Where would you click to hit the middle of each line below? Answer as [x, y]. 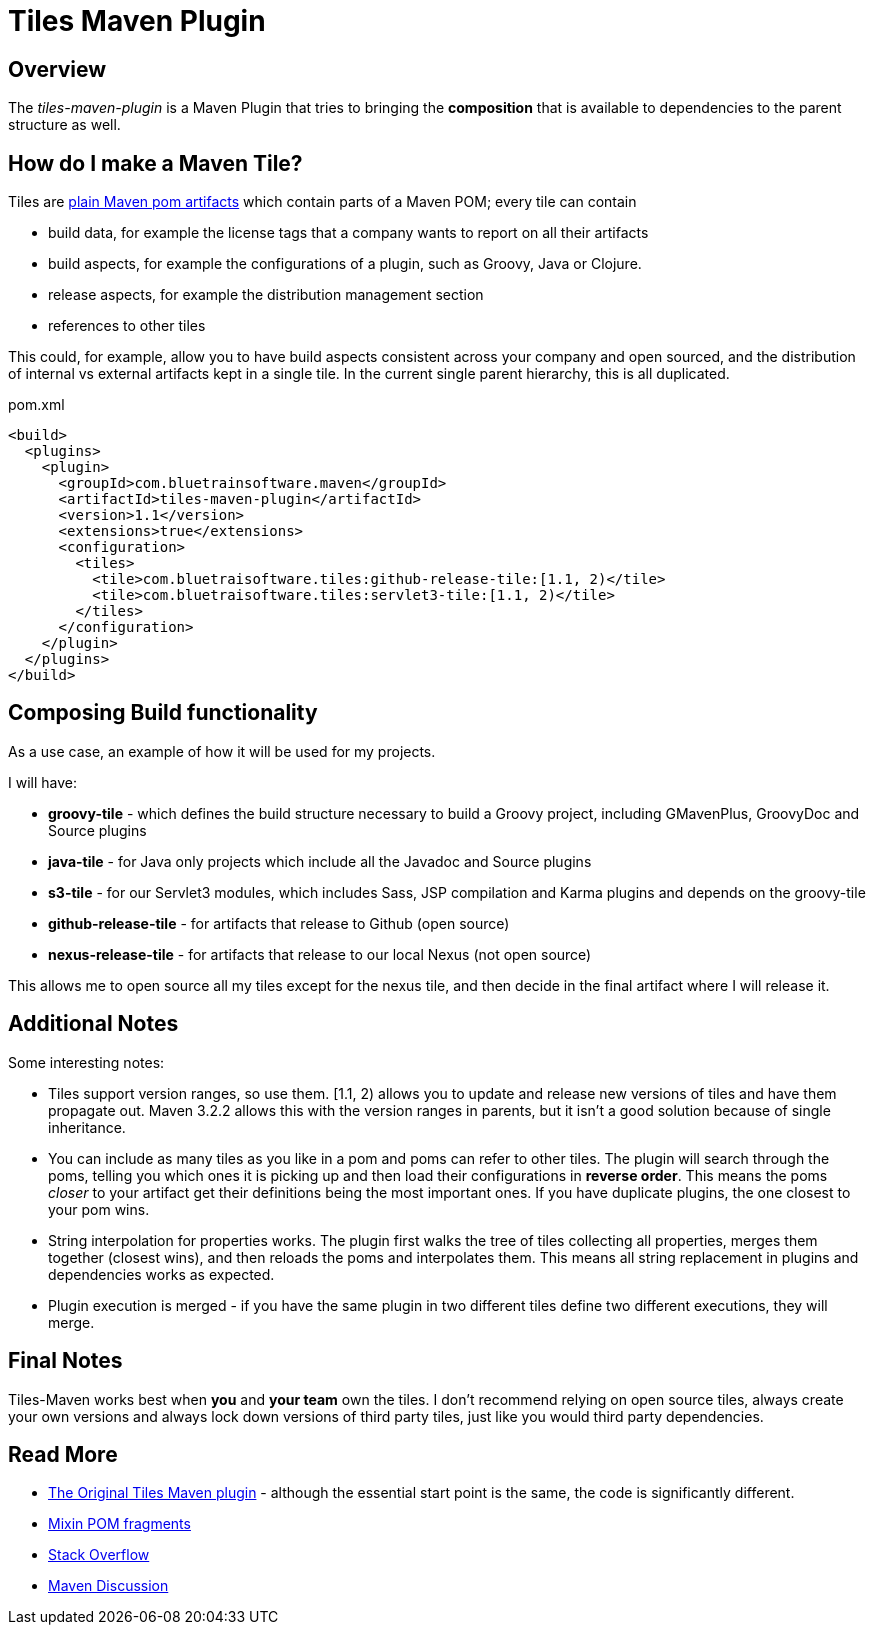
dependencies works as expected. [161, 1274]
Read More [63, 1454]
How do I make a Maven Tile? [155, 163]
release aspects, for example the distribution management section [266, 295]
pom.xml [36, 405]
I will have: [42, 782]
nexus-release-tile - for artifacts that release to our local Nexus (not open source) [320, 954]
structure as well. [64, 125]
